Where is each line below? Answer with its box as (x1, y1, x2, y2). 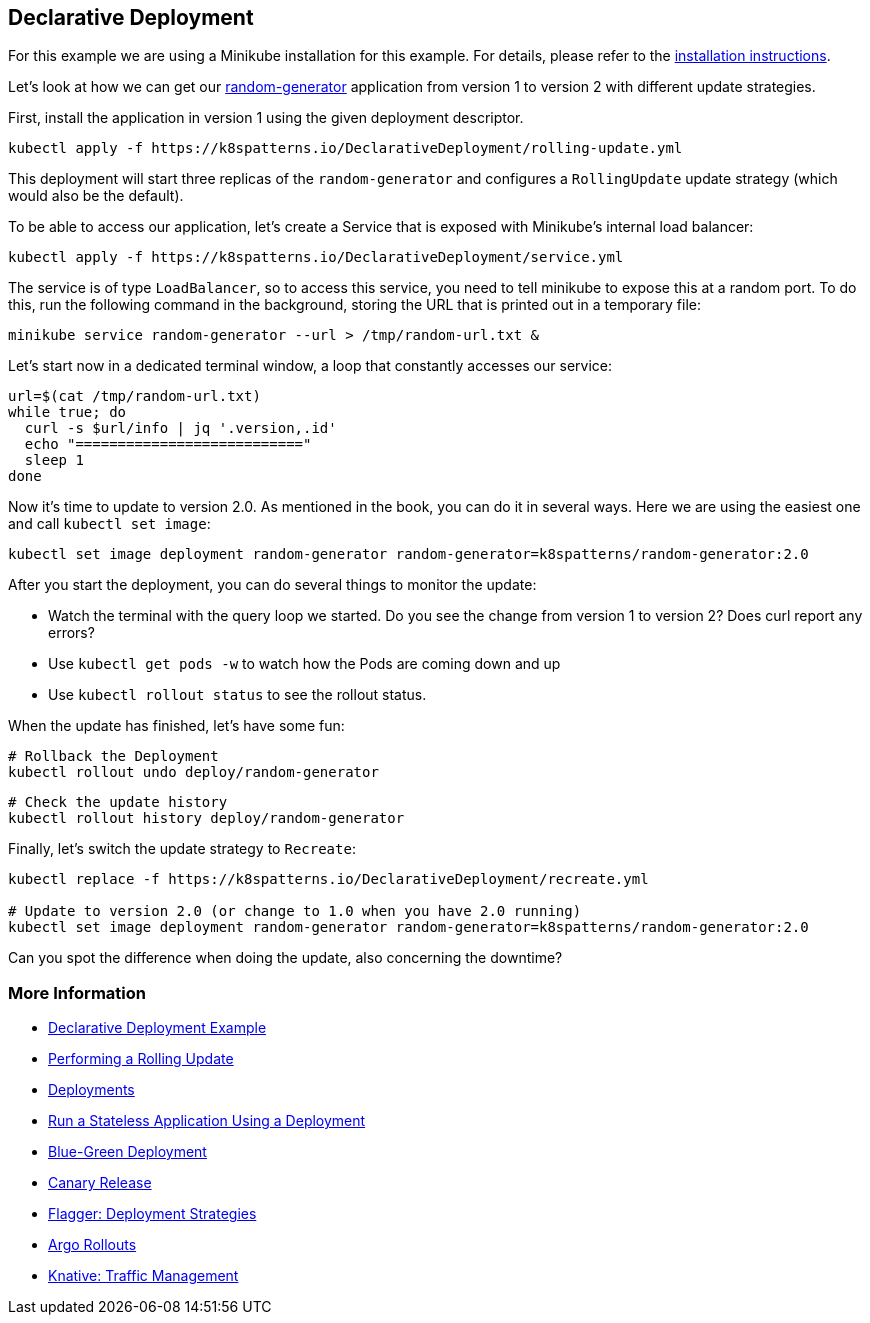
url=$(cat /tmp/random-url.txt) (8, 388, 261, 405)
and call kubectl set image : (8, 515, 211, 533)
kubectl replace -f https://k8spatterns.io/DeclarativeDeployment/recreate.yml (8, 871, 649, 888)
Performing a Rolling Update (48, 1050, 234, 1068)
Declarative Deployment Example (48, 1019, 267, 1037)
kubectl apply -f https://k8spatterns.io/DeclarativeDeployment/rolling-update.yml (8, 140, 683, 157)
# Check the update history (8, 794, 228, 811)
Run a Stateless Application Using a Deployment (48, 1112, 366, 1130)
